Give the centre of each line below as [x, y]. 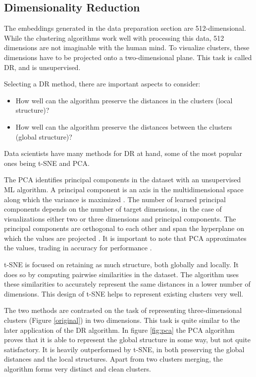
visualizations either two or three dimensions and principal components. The [120, 218]
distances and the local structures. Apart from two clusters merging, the [114, 359]
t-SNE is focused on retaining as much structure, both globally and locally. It [121, 264]
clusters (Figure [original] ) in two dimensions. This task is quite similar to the [122, 320]
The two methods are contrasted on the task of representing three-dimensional [123, 310]
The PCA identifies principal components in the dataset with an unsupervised [123, 180]
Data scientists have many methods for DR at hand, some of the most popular [123, 153]
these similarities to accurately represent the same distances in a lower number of [127, 284]
